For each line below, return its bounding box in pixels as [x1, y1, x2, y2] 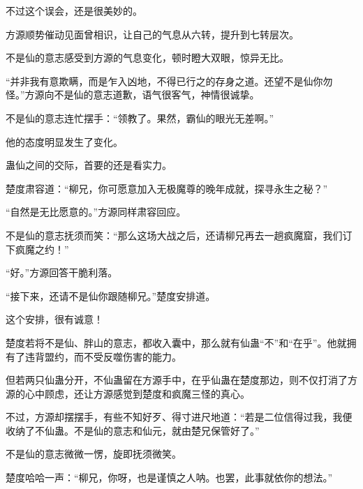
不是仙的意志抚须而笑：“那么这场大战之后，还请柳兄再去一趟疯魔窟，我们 [6, 227, 343, 242]
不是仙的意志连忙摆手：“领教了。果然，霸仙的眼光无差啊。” [6, 110, 274, 125]
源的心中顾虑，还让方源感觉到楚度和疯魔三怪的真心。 [6, 386, 250, 400]
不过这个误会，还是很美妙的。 [6, 3, 142, 17]
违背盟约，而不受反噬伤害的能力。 [24, 349, 181, 363]
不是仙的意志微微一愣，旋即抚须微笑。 [6, 446, 181, 461]
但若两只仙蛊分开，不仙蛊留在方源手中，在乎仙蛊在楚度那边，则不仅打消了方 [6, 373, 357, 387]
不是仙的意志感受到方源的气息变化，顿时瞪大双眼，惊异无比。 [6, 50, 289, 65]
